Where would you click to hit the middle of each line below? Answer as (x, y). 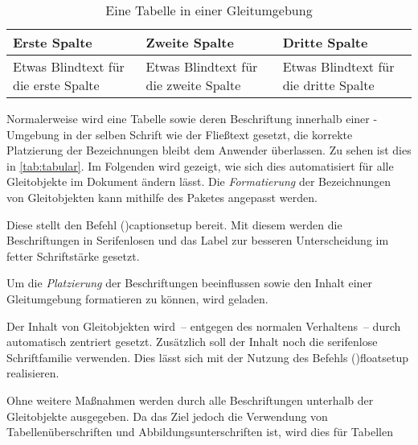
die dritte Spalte (328, 85)
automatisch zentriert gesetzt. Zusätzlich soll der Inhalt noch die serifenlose (192, 342)
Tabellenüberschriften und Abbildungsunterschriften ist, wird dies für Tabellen (200, 432)
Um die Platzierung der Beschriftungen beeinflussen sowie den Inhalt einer (190, 283)
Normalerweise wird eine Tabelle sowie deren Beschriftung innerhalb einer (188, 118)
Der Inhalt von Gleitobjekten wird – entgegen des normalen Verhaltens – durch (204, 326)
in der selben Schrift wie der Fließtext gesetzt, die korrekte (208, 134)
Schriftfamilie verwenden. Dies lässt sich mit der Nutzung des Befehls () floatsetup (207, 357)
